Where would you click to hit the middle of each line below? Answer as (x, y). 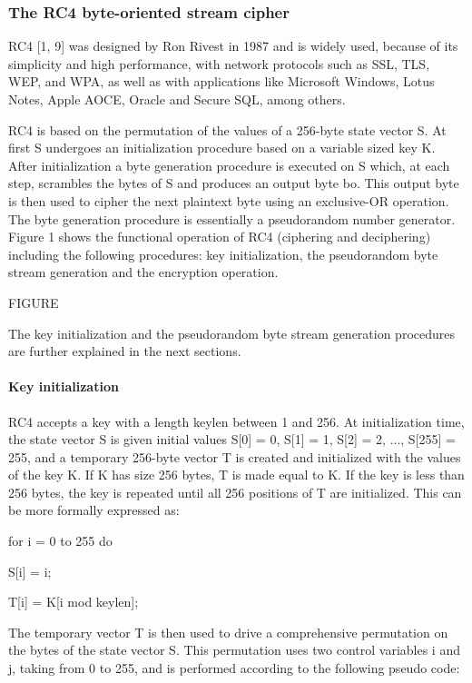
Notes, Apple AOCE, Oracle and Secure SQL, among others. (177, 99)
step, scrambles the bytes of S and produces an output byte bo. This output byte (234, 183)
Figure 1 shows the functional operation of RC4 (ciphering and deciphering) (220, 237)
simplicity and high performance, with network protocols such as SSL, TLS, (219, 63)
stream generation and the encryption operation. (143, 272)
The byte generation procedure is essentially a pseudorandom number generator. (232, 218)
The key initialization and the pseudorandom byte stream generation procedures (231, 333)
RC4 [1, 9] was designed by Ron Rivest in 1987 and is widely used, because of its (233, 46)
